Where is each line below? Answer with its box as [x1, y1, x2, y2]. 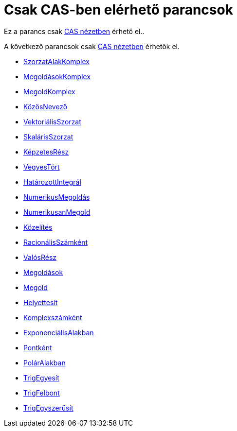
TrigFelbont [23, 388, 60, 397]
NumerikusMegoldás [23, 192, 90, 201]
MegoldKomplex [23, 87, 75, 96]
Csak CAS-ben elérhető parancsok [4, 1, 233, 18]
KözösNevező [23, 102, 68, 111]
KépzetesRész [23, 147, 69, 156]
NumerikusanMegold [23, 207, 91, 216]
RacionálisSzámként [23, 238, 88, 246]
